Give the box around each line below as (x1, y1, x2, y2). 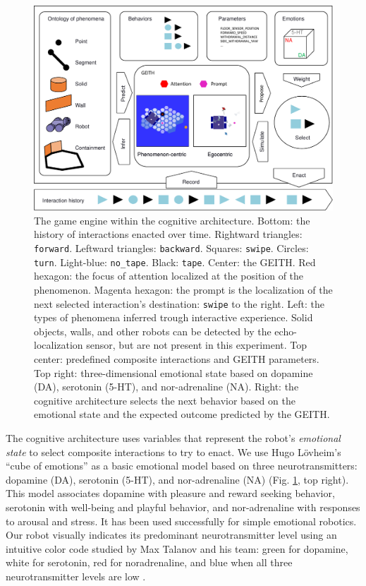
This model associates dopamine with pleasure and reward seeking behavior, (6, 486, 335, 501)
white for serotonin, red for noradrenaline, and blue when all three (6, 555, 293, 570)
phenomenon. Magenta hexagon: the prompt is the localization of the (34, 282, 333, 297)
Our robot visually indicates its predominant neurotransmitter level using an (6, 527, 337, 542)
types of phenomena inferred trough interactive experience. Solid (34, 310, 313, 325)
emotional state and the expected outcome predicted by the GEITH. (34, 407, 330, 421)
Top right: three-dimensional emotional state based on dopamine (34, 365, 313, 380)
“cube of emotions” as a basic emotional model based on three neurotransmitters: (6, 458, 358, 473)
